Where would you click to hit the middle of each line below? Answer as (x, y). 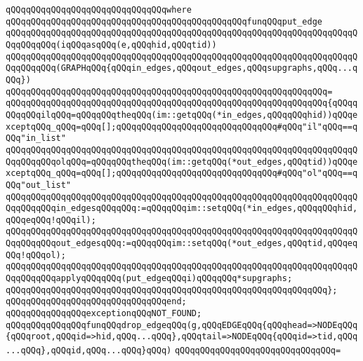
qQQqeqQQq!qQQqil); (51, 220)
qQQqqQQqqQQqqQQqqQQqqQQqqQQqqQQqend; (96, 302)
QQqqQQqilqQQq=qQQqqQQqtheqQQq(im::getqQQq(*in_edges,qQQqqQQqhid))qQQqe (182, 115)
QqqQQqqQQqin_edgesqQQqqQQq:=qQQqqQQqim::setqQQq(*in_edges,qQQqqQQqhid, (182, 209)
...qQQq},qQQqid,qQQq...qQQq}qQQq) (89, 351)
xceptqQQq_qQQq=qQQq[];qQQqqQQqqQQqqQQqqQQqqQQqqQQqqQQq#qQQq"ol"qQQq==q (182, 173)
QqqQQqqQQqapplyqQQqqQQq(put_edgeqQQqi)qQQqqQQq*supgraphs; (149, 279)
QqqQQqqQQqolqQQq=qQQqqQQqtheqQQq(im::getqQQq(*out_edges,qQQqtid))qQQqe (182, 162)
